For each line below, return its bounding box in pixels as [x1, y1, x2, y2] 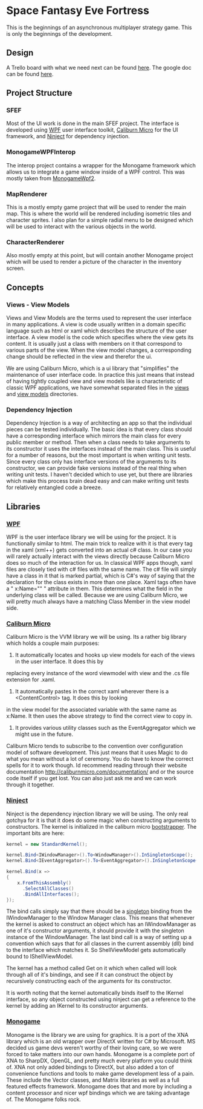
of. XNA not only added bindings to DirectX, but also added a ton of [6, 1063, 174, 1071]
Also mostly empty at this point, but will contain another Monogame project [6, 252, 193, 259]
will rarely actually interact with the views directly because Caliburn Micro [6, 553, 190, 560]
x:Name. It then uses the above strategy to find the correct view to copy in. [6, 712, 193, 720]
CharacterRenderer [6, 238, 65, 246]
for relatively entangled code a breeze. [6, 484, 103, 491]
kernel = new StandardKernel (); [6, 841, 88, 847]
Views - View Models [6, 300, 70, 309]
